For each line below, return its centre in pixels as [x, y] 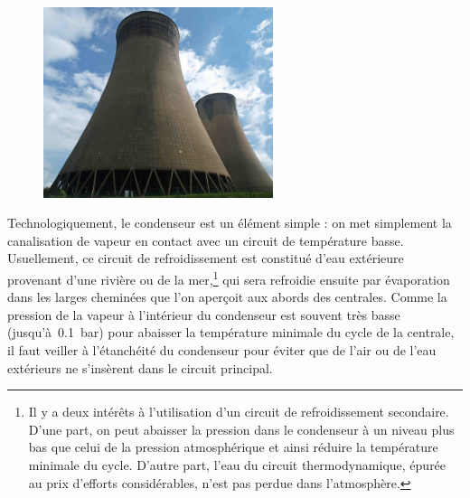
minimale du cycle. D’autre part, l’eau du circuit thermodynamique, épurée [237, 465]
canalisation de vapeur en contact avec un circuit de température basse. [206, 240]
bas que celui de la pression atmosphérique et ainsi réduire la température [233, 447]
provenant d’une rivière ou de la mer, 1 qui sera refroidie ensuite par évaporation [229, 278]
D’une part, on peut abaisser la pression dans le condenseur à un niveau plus [241, 429]
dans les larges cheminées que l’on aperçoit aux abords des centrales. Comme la [227, 297]
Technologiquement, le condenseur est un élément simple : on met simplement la [230, 223]
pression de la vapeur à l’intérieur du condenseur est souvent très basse [204, 314]
